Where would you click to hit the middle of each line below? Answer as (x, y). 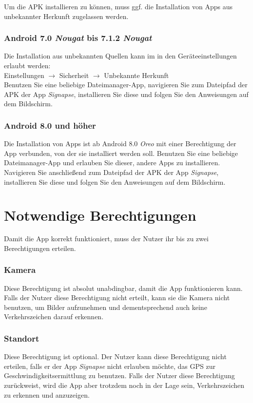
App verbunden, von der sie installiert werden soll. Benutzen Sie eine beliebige (121, 153)
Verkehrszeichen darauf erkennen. (54, 317)
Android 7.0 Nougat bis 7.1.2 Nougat (78, 38)
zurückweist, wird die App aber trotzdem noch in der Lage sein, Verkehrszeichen (124, 385)
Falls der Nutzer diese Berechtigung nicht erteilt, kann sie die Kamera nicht (117, 297)
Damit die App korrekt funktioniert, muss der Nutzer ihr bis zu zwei (106, 239)
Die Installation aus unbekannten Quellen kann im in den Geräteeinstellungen (120, 56)
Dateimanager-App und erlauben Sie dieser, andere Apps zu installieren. (112, 163)
